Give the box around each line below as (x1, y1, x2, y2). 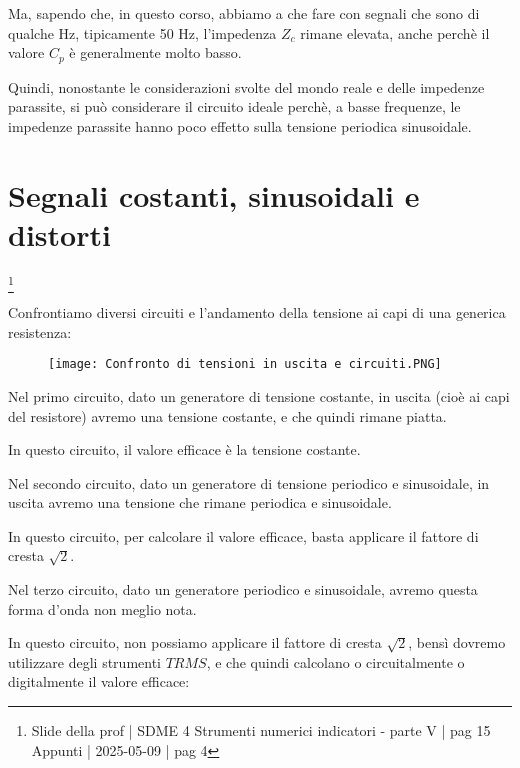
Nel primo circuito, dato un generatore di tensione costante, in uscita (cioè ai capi (8, 385, 510, 406)
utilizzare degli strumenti (8, 651, 161, 672)
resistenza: (8, 321, 72, 342)
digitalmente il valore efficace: (8, 671, 190, 692)
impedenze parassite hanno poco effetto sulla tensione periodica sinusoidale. (8, 115, 472, 136)
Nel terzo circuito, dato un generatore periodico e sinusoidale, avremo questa (8, 579, 478, 600)
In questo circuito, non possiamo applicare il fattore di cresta (8, 632, 382, 653)
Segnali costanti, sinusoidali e (8, 174, 420, 215)
